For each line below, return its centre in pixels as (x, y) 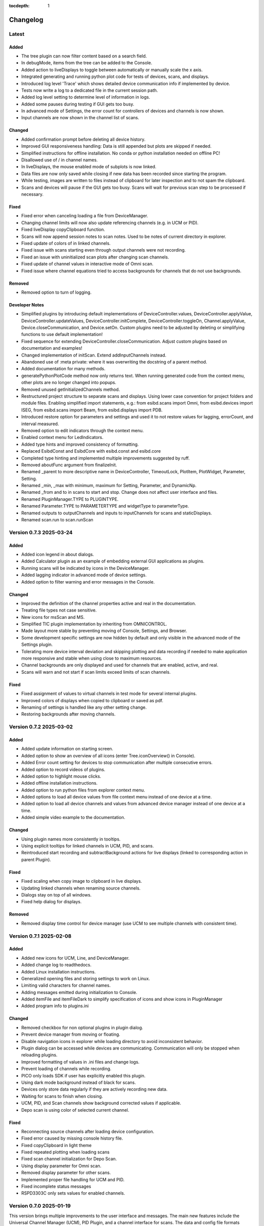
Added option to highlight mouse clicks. (61, 776)
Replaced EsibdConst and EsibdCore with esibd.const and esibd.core (91, 451)
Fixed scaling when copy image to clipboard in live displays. (82, 881)
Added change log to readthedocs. (56, 965)
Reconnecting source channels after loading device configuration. (88, 1131)
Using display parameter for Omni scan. (61, 1166)
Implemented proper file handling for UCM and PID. (73, 1179)
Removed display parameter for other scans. (66, 1173)
